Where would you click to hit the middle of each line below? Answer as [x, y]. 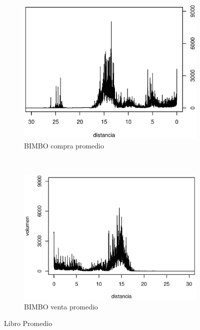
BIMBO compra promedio [64, 145]
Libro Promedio [28, 323]
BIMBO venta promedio [61, 306]
